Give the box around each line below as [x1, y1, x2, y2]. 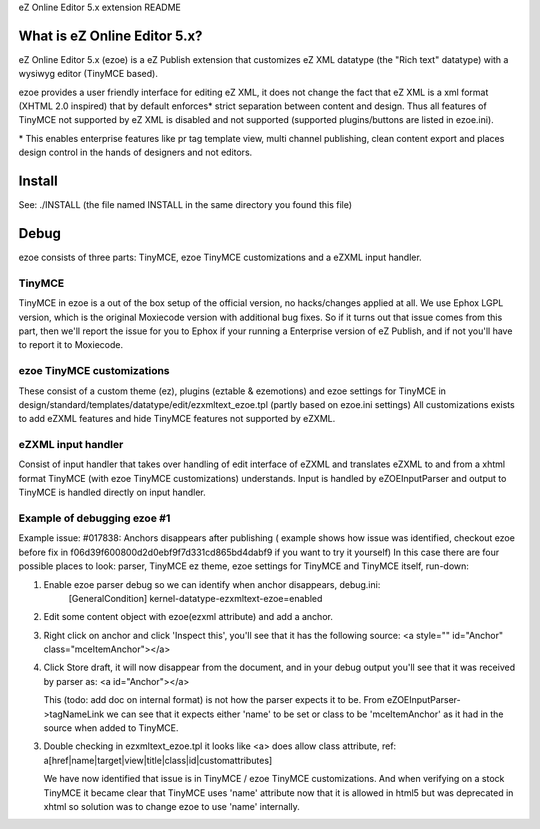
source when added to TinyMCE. [43, 722, 179, 734]
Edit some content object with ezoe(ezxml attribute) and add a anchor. [43, 611, 334, 623]
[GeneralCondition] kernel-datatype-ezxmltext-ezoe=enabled [68, 592, 323, 604]
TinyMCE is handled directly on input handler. [18, 486, 207, 499]
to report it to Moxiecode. [18, 339, 124, 351]
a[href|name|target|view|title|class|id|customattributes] [43, 754, 273, 766]
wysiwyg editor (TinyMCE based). [18, 68, 159, 80]
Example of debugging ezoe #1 [18, 511, 171, 525]
